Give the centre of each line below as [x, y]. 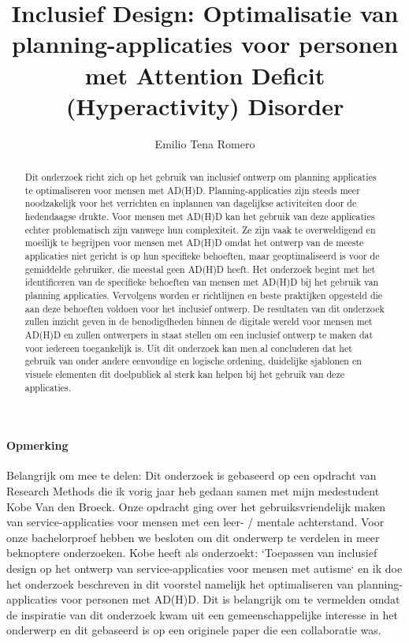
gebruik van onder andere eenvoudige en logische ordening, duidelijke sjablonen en [193, 361]
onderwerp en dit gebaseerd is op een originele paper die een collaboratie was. [194, 630]
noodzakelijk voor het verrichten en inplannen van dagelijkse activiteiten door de [191, 203]
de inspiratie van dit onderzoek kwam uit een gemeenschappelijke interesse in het [202, 614]
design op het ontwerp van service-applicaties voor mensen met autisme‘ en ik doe [204, 568]
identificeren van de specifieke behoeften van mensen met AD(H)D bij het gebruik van [202, 282]
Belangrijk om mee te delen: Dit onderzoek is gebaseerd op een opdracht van [191, 475]
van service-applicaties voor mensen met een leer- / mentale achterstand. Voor [195, 522]
